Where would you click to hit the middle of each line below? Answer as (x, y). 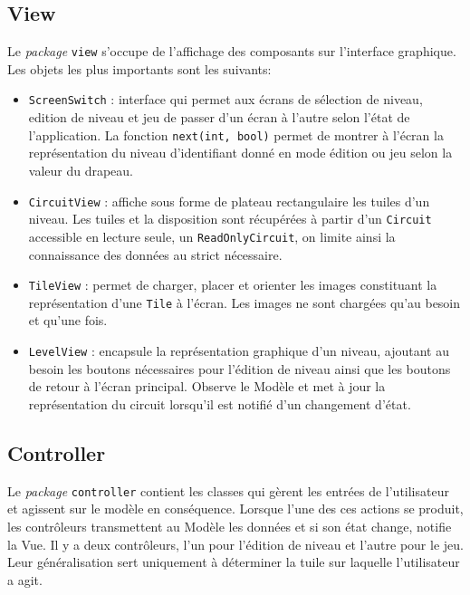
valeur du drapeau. (81, 170)
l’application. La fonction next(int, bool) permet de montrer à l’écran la (236, 134)
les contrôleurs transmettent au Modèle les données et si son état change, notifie (230, 526)
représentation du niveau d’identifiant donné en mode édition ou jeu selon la (240, 153)
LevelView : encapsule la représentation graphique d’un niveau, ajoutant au (239, 351)
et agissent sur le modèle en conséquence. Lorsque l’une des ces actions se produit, (235, 509)
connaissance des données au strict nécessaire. (155, 254)
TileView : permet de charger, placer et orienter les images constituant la (233, 285)
